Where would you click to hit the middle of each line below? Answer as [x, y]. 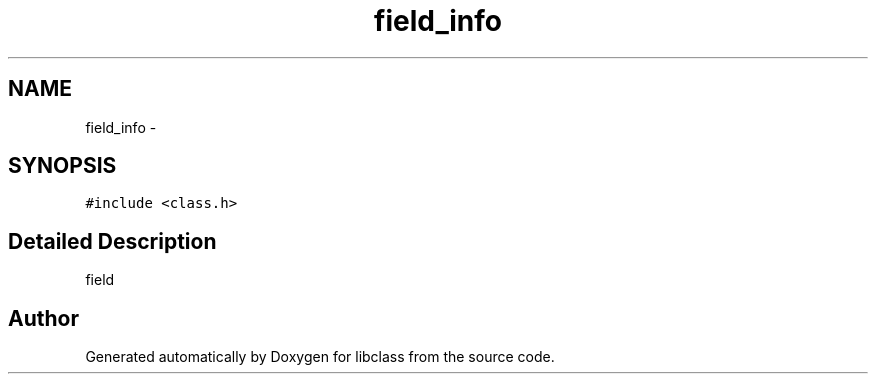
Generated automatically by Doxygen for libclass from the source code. [320, 357]
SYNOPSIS [62, 166]
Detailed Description [112, 241]
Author [43, 318]
